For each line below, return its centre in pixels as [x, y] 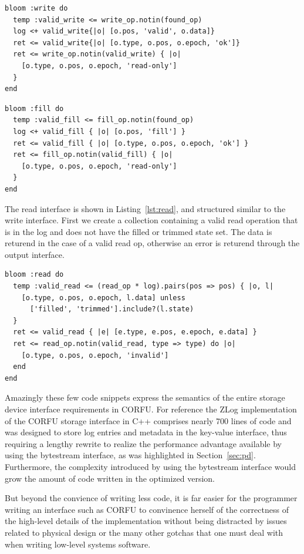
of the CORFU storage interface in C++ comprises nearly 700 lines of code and [148, 420]
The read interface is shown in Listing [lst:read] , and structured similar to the [145, 208]
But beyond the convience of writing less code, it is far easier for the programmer [151, 498]
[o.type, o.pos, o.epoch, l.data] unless [103, 298]
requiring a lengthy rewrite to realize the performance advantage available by [143, 443]
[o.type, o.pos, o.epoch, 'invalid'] [95, 355]
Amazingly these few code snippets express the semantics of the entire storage [145, 397]
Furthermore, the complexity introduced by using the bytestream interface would [151, 466]
